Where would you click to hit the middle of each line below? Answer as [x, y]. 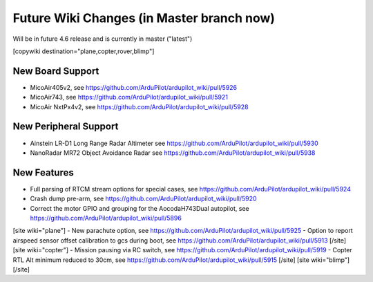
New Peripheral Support [66, 127]
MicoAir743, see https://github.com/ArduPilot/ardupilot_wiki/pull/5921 [129, 97]
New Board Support [56, 71]
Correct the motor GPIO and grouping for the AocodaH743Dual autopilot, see [140, 208]
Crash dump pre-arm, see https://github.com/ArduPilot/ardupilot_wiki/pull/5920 [143, 199]
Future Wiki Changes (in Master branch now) [144, 18]
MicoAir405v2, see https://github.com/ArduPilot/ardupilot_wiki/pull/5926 [134, 87]
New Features [43, 172]
